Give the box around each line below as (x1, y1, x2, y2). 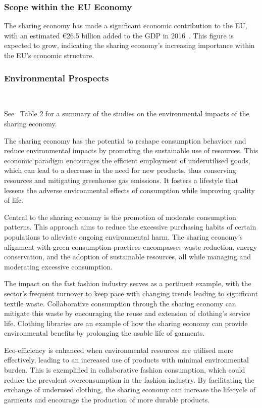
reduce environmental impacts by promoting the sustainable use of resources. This (4, 145, 258, 156)
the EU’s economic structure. (4, 50, 94, 60)
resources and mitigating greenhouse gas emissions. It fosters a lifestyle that (4, 174, 239, 185)
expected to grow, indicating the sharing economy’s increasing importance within (4, 40, 255, 51)
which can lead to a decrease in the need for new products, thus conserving (4, 165, 236, 175)
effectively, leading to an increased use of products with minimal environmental (4, 354, 249, 365)
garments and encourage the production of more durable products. (4, 394, 210, 404)
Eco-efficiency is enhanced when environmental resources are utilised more (4, 344, 234, 355)
